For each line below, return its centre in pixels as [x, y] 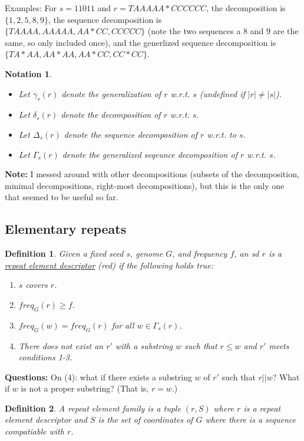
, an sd [247, 253]
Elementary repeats [66, 229]
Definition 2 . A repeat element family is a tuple [93, 408]
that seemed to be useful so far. [62, 197]
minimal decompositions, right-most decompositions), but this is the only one [145, 185]
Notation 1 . [28, 73]
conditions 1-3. [45, 357]
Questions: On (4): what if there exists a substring [98, 377]
